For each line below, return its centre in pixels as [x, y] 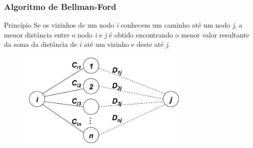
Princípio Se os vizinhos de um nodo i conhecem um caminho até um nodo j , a [123, 25]
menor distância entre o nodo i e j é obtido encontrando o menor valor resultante [127, 34]
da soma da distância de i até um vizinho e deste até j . [87, 44]
